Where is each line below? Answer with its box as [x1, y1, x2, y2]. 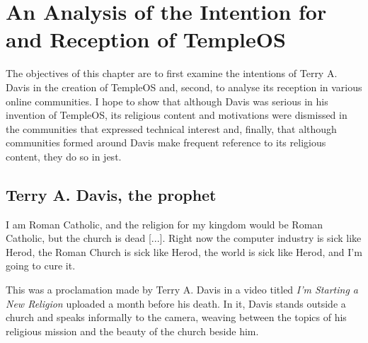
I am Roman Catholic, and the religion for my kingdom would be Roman [6, 216, 323, 231]
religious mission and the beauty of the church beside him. [6, 323, 259, 338]
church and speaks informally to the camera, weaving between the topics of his [6, 310, 347, 325]
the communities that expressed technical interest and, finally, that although [6, 121, 337, 136]
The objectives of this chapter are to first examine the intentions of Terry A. [6, 66, 338, 81]
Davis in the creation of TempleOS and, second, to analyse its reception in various [6, 79, 362, 94]
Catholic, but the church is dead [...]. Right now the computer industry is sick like [6, 231, 362, 245]
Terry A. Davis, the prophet [6, 183, 217, 205]
